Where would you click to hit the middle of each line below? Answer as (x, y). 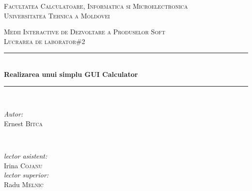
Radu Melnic (24, 184)
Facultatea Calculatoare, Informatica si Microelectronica (96, 6)
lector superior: (26, 175)
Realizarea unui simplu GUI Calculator (71, 74)
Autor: (14, 114)
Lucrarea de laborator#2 (45, 41)
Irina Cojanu (23, 165)
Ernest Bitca (24, 123)
